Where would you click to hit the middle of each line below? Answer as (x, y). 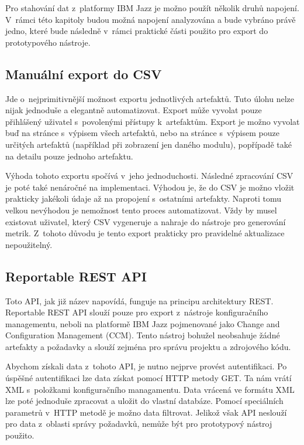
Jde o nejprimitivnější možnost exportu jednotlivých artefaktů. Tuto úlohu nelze (150, 98)
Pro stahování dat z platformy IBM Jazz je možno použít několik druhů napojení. (152, 8)
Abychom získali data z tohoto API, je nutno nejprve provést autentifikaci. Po (146, 366)
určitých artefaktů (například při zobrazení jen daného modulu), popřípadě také (148, 144)
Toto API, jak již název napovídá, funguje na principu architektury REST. (139, 300)
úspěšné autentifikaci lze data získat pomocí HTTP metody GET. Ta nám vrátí (148, 378)
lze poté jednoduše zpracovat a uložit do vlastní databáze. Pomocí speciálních (144, 401)
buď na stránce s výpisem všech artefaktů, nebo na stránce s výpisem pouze (142, 133)
